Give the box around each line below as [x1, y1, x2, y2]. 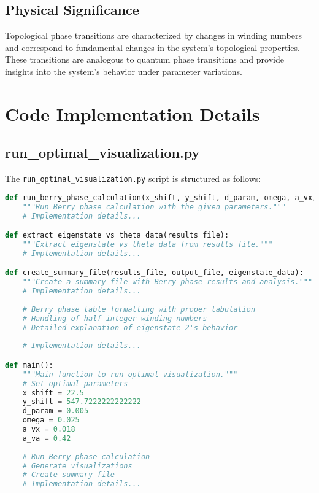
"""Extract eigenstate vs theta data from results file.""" [22, 239, 273, 249]
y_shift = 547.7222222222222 [22, 397, 141, 406]
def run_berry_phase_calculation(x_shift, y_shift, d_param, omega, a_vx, [5, 193, 317, 202]
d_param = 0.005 [22, 406, 89, 416]
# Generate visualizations [22, 461, 133, 470]
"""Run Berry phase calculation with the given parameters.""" [22, 202, 286, 211]
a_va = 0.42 [22, 433, 71, 443]
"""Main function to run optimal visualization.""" [22, 370, 238, 379]
